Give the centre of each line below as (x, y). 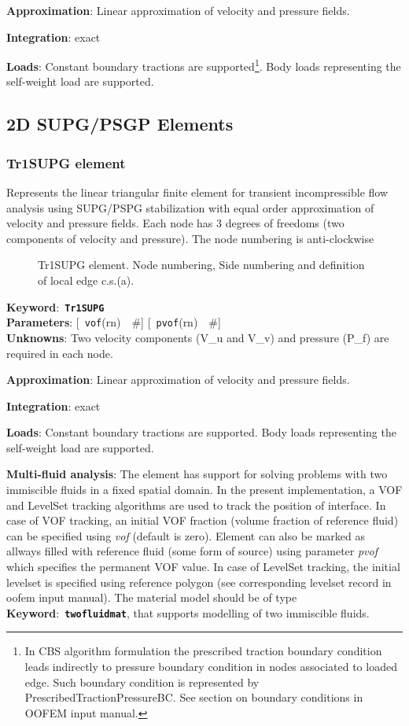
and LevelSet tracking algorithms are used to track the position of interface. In (196, 505)
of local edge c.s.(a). (86, 280)
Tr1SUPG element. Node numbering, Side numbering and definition (201, 265)
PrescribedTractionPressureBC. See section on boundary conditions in (194, 697)
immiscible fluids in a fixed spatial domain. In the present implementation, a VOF (204, 490)
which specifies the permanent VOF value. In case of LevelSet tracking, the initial (203, 567)
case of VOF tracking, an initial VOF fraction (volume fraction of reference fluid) (203, 520)
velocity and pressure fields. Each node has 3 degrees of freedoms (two (175, 223)
